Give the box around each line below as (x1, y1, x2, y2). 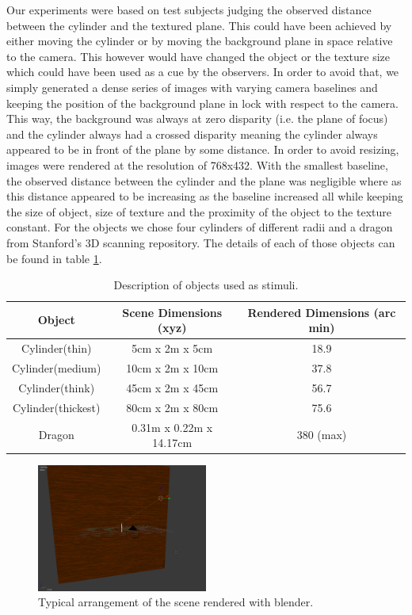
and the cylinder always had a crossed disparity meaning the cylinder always (6, 125, 378, 142)
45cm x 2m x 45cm (126, 379, 219, 395)
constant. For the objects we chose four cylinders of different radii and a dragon (6, 219, 393, 235)
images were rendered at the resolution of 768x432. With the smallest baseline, (6, 156, 388, 173)
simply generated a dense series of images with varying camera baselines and (6, 78, 378, 95)
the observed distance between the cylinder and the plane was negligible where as (6, 172, 402, 189)
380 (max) (296, 426, 347, 443)
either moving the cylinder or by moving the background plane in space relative (6, 32, 393, 49)
